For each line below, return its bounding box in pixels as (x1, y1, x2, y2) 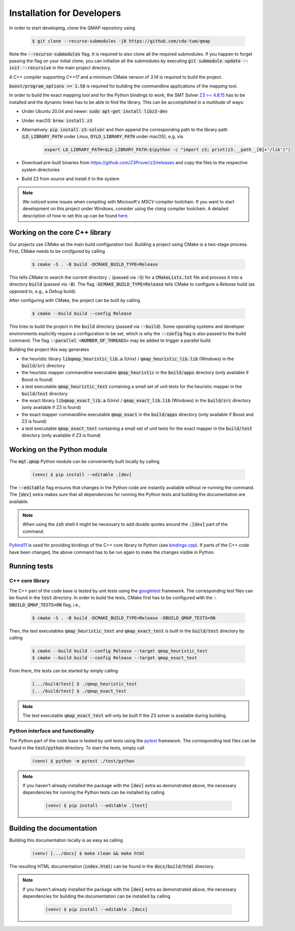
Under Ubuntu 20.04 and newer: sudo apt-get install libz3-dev (21, 108, 168, 114)
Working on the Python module (9, 445, 108, 454)
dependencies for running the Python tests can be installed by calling (22, 789, 165, 796)
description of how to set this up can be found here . (22, 212, 129, 218)
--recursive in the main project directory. (22, 65, 111, 71)
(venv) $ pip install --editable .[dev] (32, 472, 132, 477)
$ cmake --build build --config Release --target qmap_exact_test (32, 655, 197, 661)
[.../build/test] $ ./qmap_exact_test (32, 688, 127, 694)
